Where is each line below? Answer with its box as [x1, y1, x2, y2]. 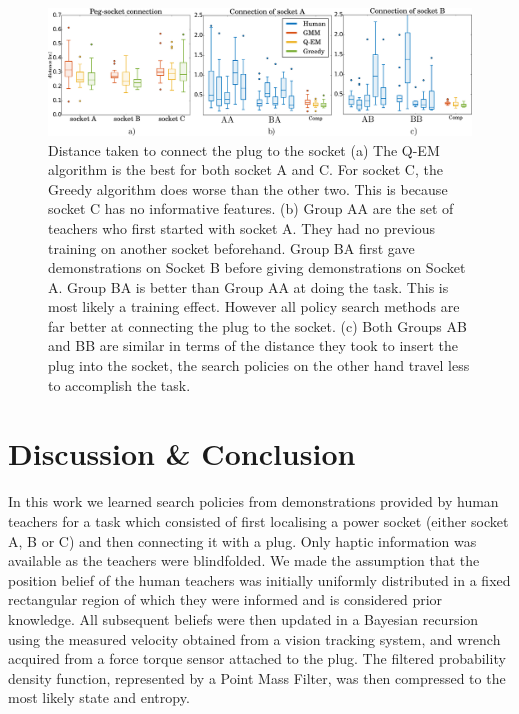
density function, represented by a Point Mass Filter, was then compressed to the [8, 667, 506, 688]
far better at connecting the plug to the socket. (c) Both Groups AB [48, 315, 467, 336]
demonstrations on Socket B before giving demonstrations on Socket [48, 257, 466, 278]
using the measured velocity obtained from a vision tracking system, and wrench [8, 628, 501, 649]
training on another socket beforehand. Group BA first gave [48, 237, 415, 258]
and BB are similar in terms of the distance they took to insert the [48, 335, 458, 356]
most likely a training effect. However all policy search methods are [48, 296, 460, 317]
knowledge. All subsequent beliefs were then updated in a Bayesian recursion [8, 608, 479, 629]
